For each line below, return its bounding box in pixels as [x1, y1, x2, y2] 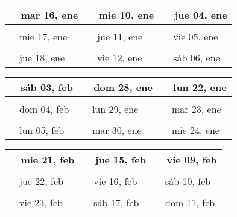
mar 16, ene [21, 8, 78, 22]
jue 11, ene [97, 30, 143, 43]
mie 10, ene [98, 8, 154, 22]
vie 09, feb [166, 153, 217, 166]
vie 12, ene [97, 51, 142, 64]
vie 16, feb [93, 174, 137, 188]
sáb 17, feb [93, 195, 139, 209]
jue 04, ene [174, 8, 227, 22]
